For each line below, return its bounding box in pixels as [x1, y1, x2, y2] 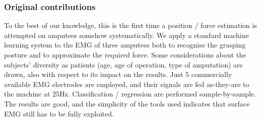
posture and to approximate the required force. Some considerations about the [4, 49, 246, 59]
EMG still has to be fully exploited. [4, 108, 114, 118]
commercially [191, 69, 232, 79]
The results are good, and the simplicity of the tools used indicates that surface [4, 98, 250, 108]
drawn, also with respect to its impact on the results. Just [4, 69, 183, 79]
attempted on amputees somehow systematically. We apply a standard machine [4, 29, 249, 40]
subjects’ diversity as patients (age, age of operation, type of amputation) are [4, 59, 243, 69]
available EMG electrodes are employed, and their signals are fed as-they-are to [4, 78, 249, 89]
